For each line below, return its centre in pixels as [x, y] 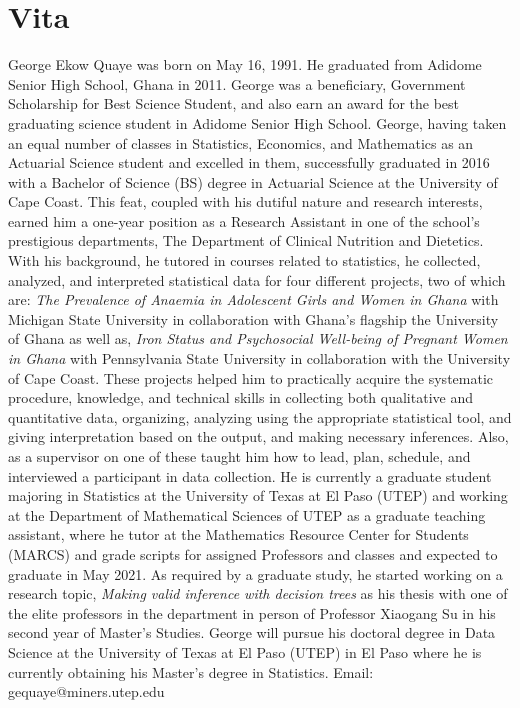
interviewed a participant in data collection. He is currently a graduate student [250, 475]
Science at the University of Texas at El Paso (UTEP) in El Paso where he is [245, 651]
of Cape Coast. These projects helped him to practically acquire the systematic [251, 377]
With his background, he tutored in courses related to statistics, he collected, [244, 260]
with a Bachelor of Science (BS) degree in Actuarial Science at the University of [253, 181]
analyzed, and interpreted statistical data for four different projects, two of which [257, 279]
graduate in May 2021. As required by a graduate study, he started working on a [255, 573]
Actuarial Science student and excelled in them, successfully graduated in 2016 [249, 162]
